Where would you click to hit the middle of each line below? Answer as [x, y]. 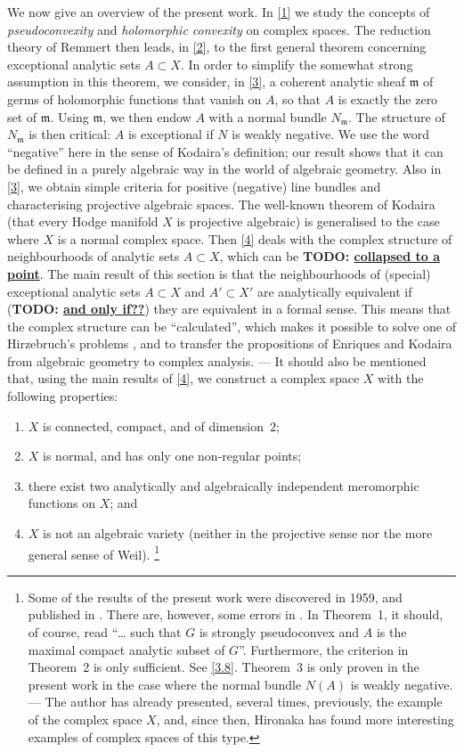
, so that [297, 98]
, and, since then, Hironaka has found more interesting [305, 719]
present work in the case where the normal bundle [165, 684]
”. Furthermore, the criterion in [324, 649]
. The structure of [397, 116]
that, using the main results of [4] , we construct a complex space [183, 378]
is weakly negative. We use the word [331, 134]
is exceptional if [171, 134]
